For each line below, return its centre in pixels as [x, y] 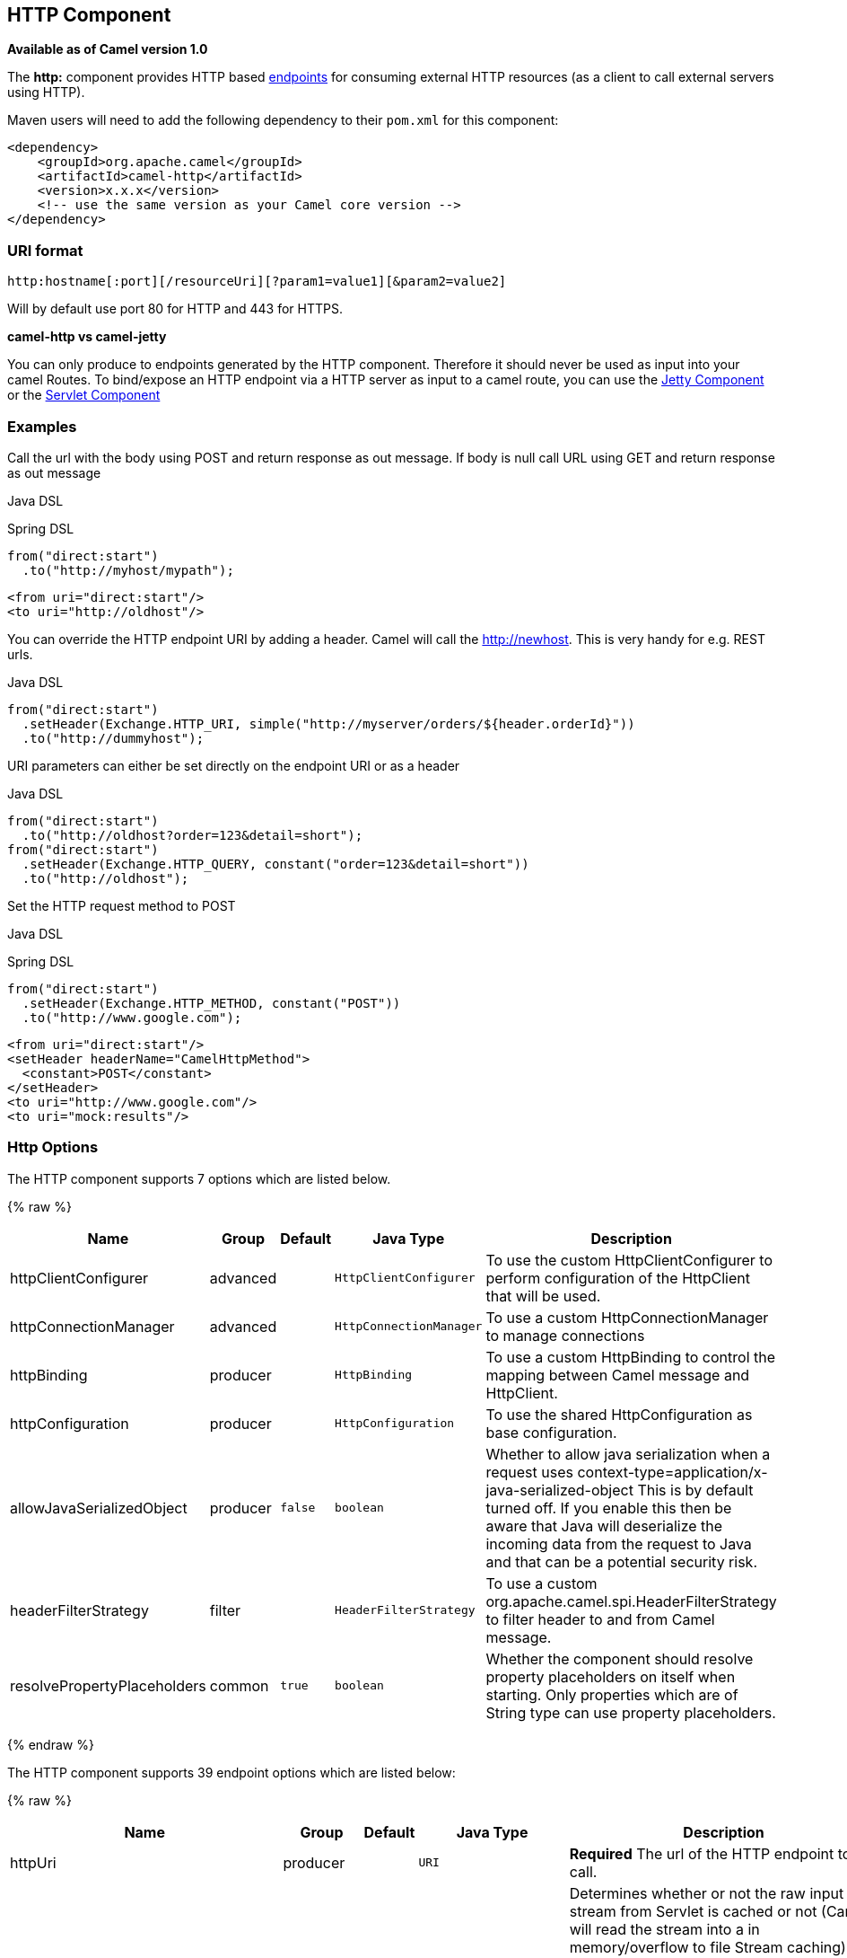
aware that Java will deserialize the [604, 1526]
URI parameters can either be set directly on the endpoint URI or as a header [234, 765]
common [239, 1685]
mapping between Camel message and [618, 1375]
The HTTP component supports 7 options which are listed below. [199, 1178]
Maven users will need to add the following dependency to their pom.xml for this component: [283, 120]
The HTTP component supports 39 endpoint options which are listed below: [231, 1772]
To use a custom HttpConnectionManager [627, 1317]
